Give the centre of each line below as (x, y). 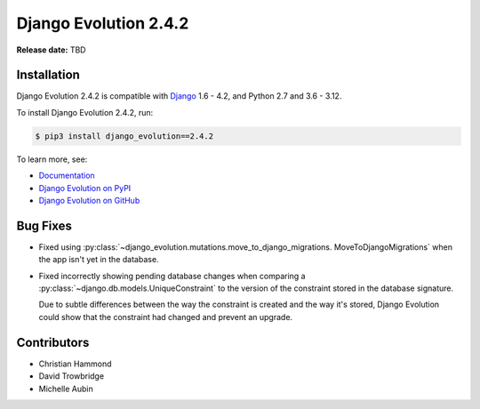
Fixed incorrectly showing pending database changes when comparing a (172, 276)
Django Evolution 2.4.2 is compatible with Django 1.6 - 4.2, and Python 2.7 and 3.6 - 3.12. (179, 96)
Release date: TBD (51, 50)
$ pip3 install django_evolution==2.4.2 (124, 136)
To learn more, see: (52, 159)
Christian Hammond (75, 364)
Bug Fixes (44, 225)
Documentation (67, 176)
